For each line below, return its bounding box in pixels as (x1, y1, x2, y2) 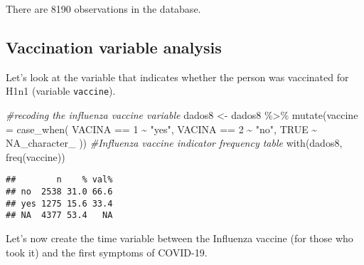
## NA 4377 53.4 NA (6, 210, 113, 221)
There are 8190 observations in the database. (6, 1, 201, 16)
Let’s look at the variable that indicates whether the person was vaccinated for (6, 69, 349, 84)
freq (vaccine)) (6, 149, 65, 164)
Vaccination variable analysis (6, 36, 222, 58)
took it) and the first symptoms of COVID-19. (6, 244, 208, 259)
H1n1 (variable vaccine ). (6, 83, 116, 98)
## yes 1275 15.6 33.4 (6, 198, 113, 209)
